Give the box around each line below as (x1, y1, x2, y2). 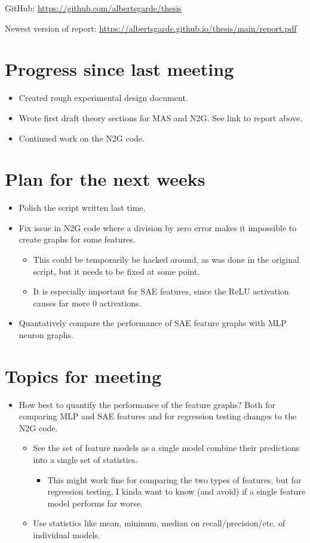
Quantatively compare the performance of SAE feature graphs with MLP (19, 317, 287, 329)
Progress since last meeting (5, 57, 234, 81)
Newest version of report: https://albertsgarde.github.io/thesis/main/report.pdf (5, 22, 297, 34)
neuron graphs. (19, 328, 73, 340)
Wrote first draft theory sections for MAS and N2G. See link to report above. (19, 111, 303, 124)
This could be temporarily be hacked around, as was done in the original (33, 253, 299, 265)
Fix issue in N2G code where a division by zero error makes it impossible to (19, 221, 297, 234)
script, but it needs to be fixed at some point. (33, 265, 200, 277)
